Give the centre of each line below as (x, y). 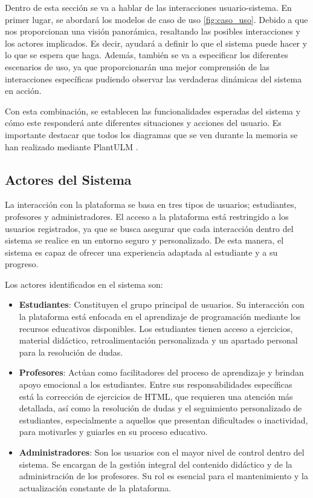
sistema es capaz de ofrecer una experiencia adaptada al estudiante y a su (141, 252)
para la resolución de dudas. (71, 352)
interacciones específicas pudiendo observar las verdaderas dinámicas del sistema (153, 78)
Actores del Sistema (68, 179)
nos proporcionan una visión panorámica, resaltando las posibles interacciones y (153, 31)
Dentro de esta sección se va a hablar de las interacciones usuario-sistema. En (148, 7)
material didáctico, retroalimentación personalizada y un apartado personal (158, 340)
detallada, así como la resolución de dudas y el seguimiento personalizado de (160, 408)
